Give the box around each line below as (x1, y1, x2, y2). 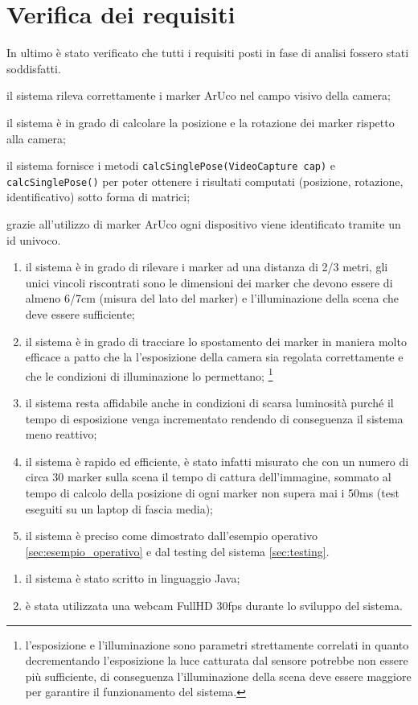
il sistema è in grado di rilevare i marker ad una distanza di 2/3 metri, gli (25, 258, 388, 275)
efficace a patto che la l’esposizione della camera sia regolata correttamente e (25, 348, 404, 365)
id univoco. (6, 231, 61, 248)
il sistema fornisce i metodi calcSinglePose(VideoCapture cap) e (6, 157, 336, 174)
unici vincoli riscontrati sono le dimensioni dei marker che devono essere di (25, 274, 393, 291)
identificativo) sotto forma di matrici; (6, 188, 191, 205)
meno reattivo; (25, 426, 97, 443)
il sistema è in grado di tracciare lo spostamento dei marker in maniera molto (25, 332, 407, 349)
